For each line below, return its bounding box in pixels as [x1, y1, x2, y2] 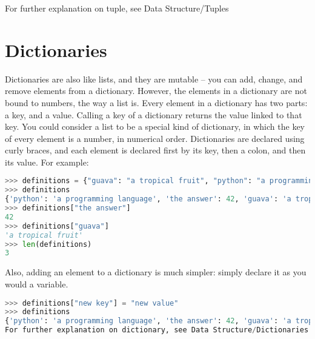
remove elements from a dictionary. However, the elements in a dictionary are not [5, 84, 307, 97]
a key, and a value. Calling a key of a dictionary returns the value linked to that [5, 108, 302, 121]
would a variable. [5, 277, 68, 290]
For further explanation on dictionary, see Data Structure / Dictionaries [5, 326, 309, 335]
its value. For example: [5, 155, 89, 168]
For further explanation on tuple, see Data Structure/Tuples [5, 2, 229, 14]
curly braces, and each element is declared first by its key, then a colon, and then [5, 144, 306, 156]
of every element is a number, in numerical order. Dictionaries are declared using [5, 132, 305, 144]
